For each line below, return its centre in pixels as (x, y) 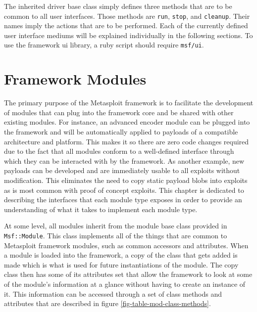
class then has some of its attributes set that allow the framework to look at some (128, 274)
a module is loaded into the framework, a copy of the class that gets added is (121, 255)
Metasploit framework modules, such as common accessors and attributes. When (126, 245)
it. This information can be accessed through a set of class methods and (113, 293)
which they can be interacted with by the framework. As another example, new (124, 160)
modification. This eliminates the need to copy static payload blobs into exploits (126, 180)
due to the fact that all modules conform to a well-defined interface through (119, 151)
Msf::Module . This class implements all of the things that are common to (116, 235)
